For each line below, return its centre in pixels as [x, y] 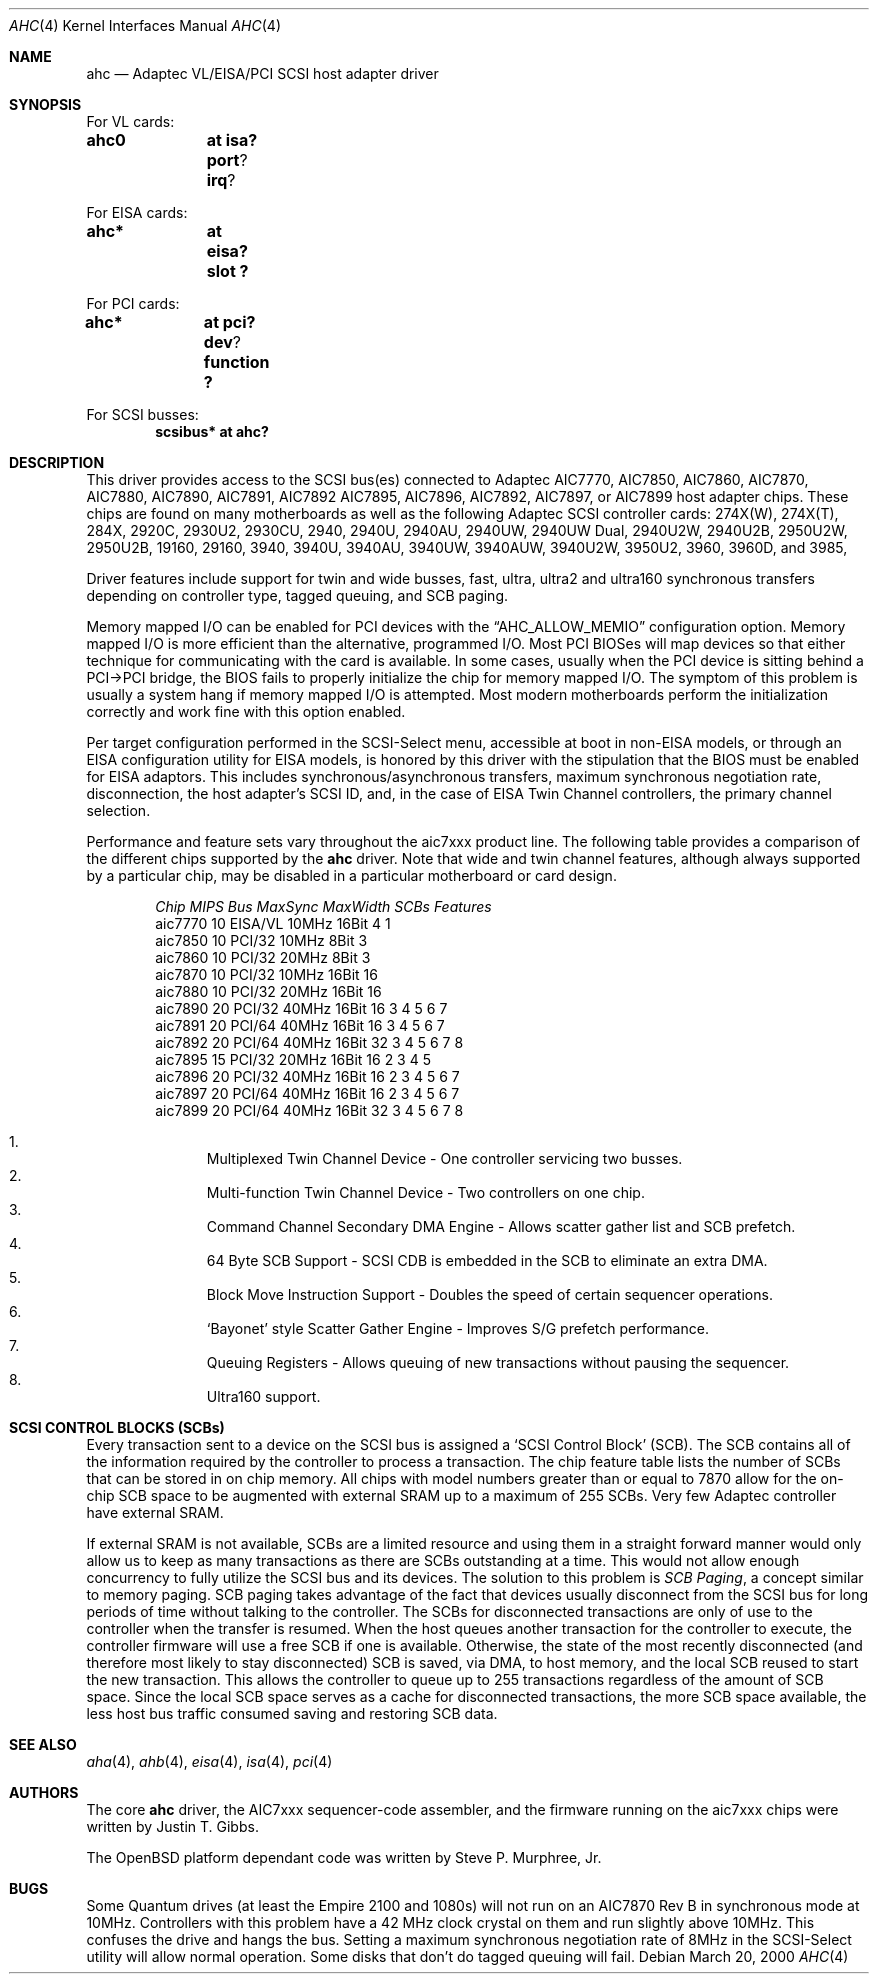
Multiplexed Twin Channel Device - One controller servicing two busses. [444, 1158]
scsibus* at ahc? [212, 431]
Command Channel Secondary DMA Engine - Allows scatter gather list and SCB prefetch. [501, 1226]
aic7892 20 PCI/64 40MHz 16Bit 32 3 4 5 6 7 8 [309, 1042]
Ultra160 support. [263, 1396]
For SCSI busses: [142, 414]
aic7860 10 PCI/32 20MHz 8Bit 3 [263, 957]
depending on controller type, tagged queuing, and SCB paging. [297, 595]
